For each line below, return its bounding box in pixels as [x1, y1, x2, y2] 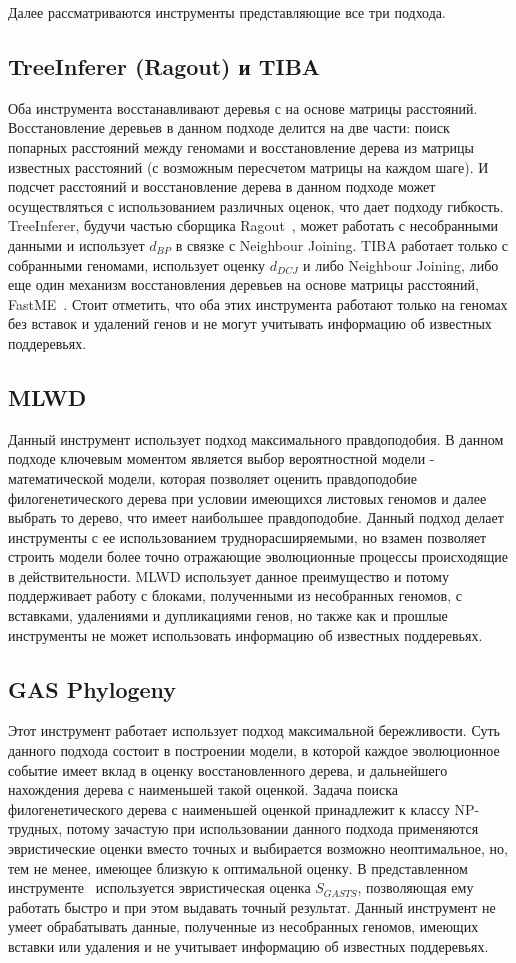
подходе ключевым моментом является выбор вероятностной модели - [8, 448, 435, 469]
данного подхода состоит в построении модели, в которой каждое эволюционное [8, 740, 500, 761]
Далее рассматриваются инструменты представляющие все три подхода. [8, 2, 446, 22]
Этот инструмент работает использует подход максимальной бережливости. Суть [8, 720, 500, 741]
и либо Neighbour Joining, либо [303, 254, 499, 275]
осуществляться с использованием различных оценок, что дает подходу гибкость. [8, 195, 504, 216]
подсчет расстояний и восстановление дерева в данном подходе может [8, 176, 436, 197]
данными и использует [8, 234, 145, 255]
